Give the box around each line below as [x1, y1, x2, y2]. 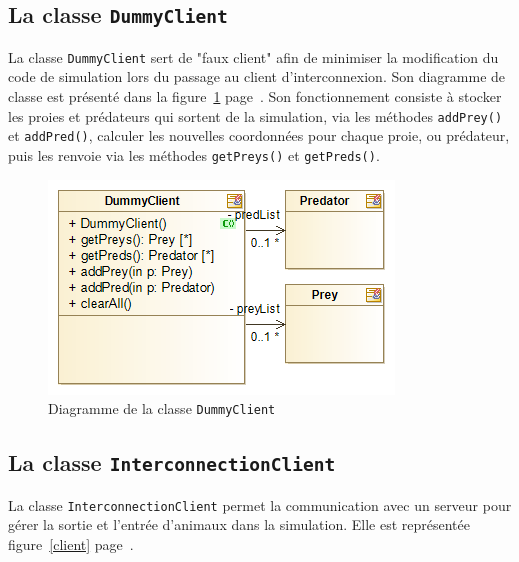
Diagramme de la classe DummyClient [48, 398, 276, 419]
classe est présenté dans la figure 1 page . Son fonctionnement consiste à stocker [8, 86, 502, 107]
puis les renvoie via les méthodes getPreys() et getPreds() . [8, 144, 380, 165]
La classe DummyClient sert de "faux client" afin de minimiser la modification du [8, 46, 499, 67]
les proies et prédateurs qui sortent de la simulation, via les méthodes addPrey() [8, 105, 503, 126]
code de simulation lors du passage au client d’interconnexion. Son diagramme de [8, 66, 506, 87]
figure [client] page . [8, 533, 134, 554]
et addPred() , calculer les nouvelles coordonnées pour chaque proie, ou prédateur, [8, 125, 510, 146]
